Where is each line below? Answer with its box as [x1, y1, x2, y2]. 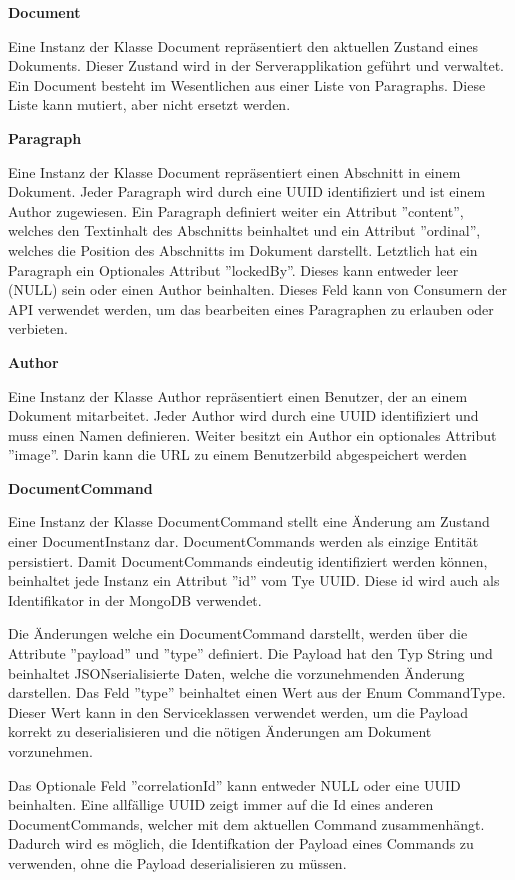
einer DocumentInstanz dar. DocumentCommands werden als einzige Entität [8, 531, 479, 552]
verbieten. [8, 318, 68, 339]
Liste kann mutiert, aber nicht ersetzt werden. [8, 94, 291, 115]
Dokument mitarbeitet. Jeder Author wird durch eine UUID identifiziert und [8, 405, 479, 426]
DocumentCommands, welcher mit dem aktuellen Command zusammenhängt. [8, 813, 485, 834]
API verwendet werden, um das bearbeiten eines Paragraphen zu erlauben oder [8, 298, 494, 319]
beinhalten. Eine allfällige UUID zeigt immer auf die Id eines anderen [8, 794, 434, 815]
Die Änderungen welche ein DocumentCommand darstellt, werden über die [8, 623, 468, 644]
